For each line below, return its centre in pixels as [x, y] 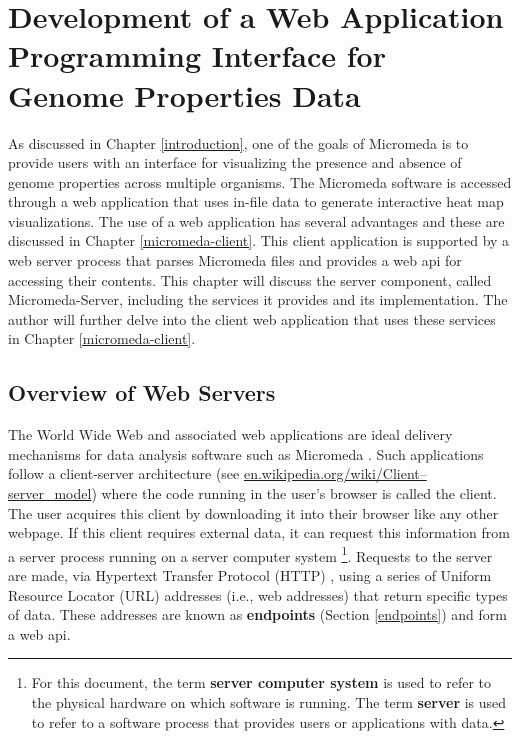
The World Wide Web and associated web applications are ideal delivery [230, 434]
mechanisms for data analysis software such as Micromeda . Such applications [246, 453]
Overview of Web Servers [142, 392]
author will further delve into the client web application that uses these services [252, 318]
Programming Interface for [197, 55]
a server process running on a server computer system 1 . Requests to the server [250, 554]
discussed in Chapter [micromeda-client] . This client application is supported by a [259, 240]
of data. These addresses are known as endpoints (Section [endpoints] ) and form [257, 614]
